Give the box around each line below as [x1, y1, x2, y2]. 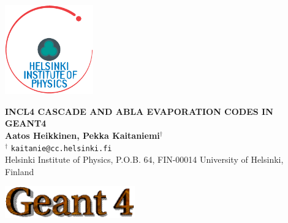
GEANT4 [5, 117, 47, 130]
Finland [5, 165, 34, 178]
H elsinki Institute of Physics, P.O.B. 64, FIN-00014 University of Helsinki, [5, 153, 284, 166]
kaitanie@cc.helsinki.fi [10, 144, 112, 153]
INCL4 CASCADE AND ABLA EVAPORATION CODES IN [5, 104, 273, 117]
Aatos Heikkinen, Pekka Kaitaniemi [5, 128, 160, 141]
